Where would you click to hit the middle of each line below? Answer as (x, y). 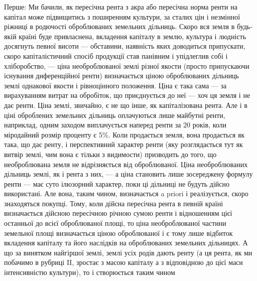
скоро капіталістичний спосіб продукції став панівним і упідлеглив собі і (116, 55)
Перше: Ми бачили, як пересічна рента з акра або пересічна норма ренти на (121, 7)
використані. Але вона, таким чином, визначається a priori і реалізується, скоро (126, 193)
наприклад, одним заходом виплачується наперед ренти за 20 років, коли (115, 125)
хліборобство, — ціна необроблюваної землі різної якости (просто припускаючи (127, 65)
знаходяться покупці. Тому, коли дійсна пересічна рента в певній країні (114, 203)
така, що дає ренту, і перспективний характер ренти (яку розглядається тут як (123, 144)
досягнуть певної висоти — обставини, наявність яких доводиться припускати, (125, 46)
